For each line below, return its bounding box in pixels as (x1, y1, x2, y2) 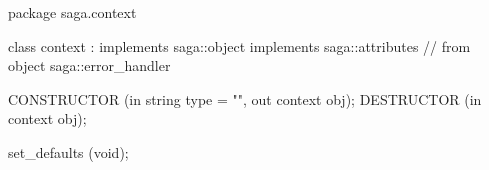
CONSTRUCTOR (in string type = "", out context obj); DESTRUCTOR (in (8, 88, 482, 109)
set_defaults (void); (8, 141, 129, 162)
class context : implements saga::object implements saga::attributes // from (8, 35, 471, 56)
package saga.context (8, 2, 137, 22)
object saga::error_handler (8, 55, 171, 76)
